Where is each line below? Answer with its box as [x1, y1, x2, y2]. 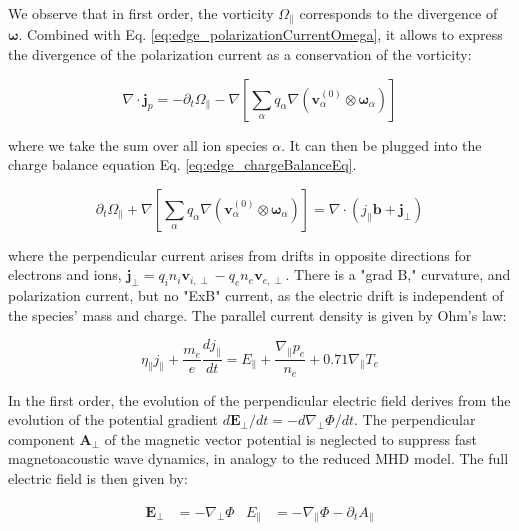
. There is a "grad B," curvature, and [285, 264, 511, 285]
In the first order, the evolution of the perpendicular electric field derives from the [8, 389, 511, 410]
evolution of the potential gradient [8, 409, 219, 430]
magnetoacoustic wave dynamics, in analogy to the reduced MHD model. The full [8, 448, 509, 469]
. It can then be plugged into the [281, 134, 482, 155]
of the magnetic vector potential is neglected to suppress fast [104, 428, 478, 449]
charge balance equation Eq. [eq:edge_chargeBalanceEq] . [8, 154, 357, 175]
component [8, 428, 75, 449]
